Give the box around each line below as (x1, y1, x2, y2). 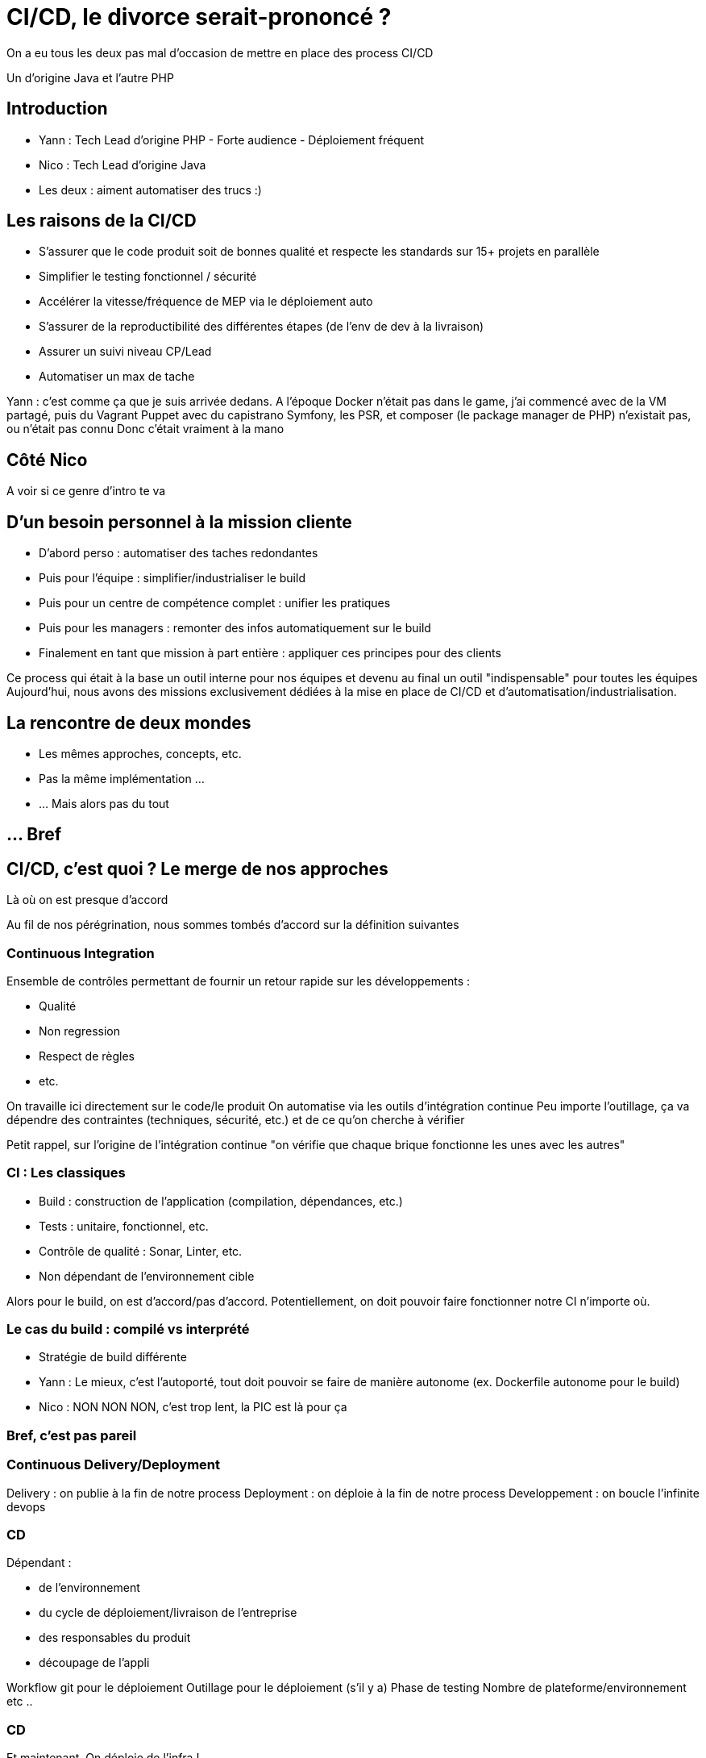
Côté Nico (6, 449, 88, 470)
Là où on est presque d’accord (6, 893, 168, 907)
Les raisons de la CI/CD (6, 210, 197, 231)
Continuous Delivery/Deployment (6, 1456, 220, 1473)
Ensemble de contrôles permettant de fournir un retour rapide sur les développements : (6, 973, 471, 988)
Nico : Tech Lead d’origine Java (39, 157, 206, 172)
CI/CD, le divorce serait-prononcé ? (6, 3, 392, 31)
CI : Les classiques (6, 1164, 126, 1181)
